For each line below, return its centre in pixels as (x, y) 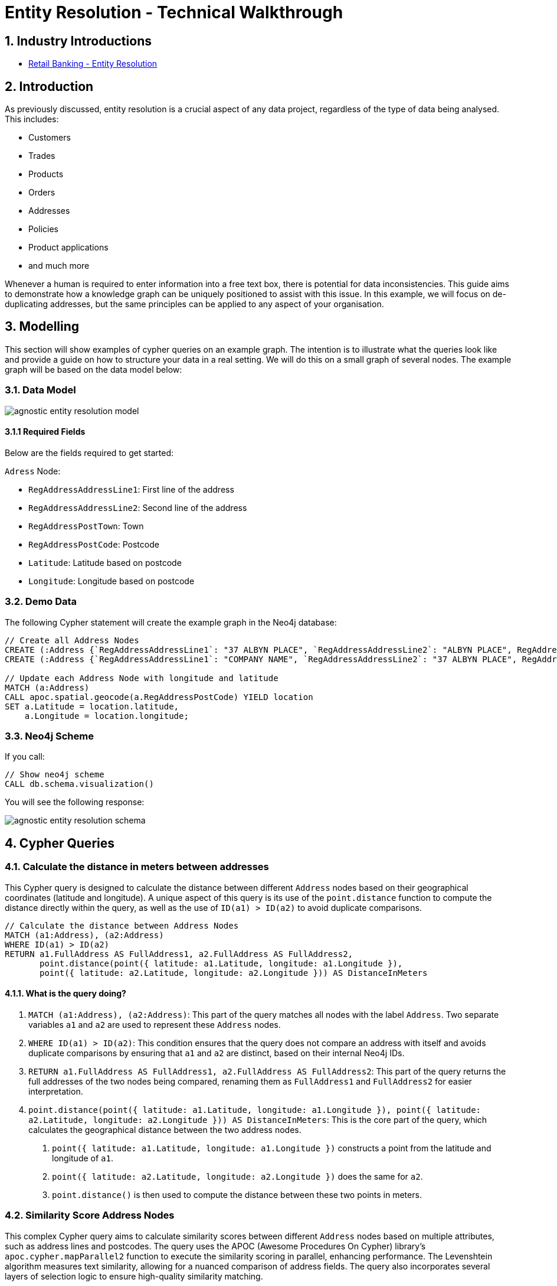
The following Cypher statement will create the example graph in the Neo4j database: (171, 622)
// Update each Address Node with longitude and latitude (142, 678)
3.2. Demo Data (41, 602)
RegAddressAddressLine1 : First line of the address (131, 489)
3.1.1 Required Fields (45, 432)
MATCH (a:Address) (47, 687)
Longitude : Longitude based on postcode (112, 581)
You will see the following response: (75, 802)
